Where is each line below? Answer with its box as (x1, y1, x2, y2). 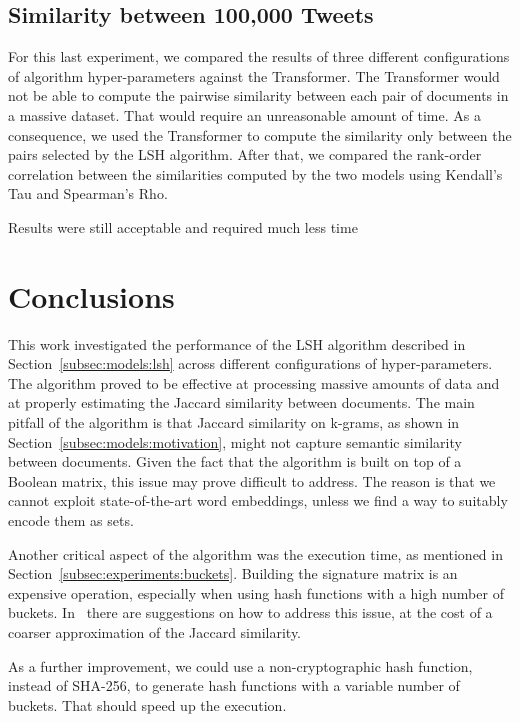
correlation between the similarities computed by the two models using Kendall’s (8, 163, 503, 184)
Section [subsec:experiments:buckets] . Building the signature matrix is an (8, 563, 458, 584)
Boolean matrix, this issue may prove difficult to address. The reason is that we (8, 470, 496, 491)
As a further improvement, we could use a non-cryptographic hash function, (8, 655, 473, 676)
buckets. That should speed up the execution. (8, 694, 287, 715)
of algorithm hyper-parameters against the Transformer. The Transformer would (8, 65, 500, 86)
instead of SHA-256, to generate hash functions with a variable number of (8, 675, 460, 696)
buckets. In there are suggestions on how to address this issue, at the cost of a (8, 602, 493, 623)
